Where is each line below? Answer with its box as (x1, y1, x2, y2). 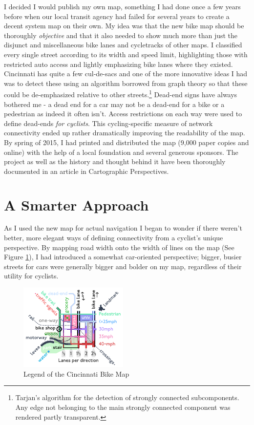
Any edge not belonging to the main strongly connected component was (15, 402, 231, 412)
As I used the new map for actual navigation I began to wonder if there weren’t (4, 223, 242, 233)
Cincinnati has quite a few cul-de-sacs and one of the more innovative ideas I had (4, 68, 248, 79)
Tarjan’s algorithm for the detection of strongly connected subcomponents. (15, 392, 239, 403)
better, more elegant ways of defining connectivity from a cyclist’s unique (4, 233, 223, 243)
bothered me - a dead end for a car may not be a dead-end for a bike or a (4, 99, 225, 109)
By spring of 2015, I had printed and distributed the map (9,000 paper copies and (4, 137, 249, 147)
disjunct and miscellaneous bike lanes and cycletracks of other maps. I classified (4, 40, 242, 50)
